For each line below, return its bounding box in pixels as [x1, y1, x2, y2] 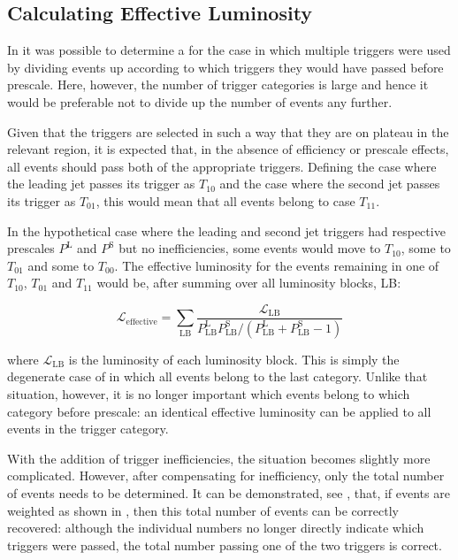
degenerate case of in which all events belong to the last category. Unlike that [7, 367, 428, 386]
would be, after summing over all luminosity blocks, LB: [96, 273, 401, 292]
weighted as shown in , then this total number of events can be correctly [7, 501, 399, 519]
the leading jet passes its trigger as [7, 174, 195, 193]
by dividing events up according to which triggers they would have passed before [7, 58, 444, 76]
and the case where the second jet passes [219, 174, 440, 193]
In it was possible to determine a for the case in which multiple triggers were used [7, 41, 451, 59]
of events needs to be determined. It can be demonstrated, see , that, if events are [7, 483, 450, 502]
